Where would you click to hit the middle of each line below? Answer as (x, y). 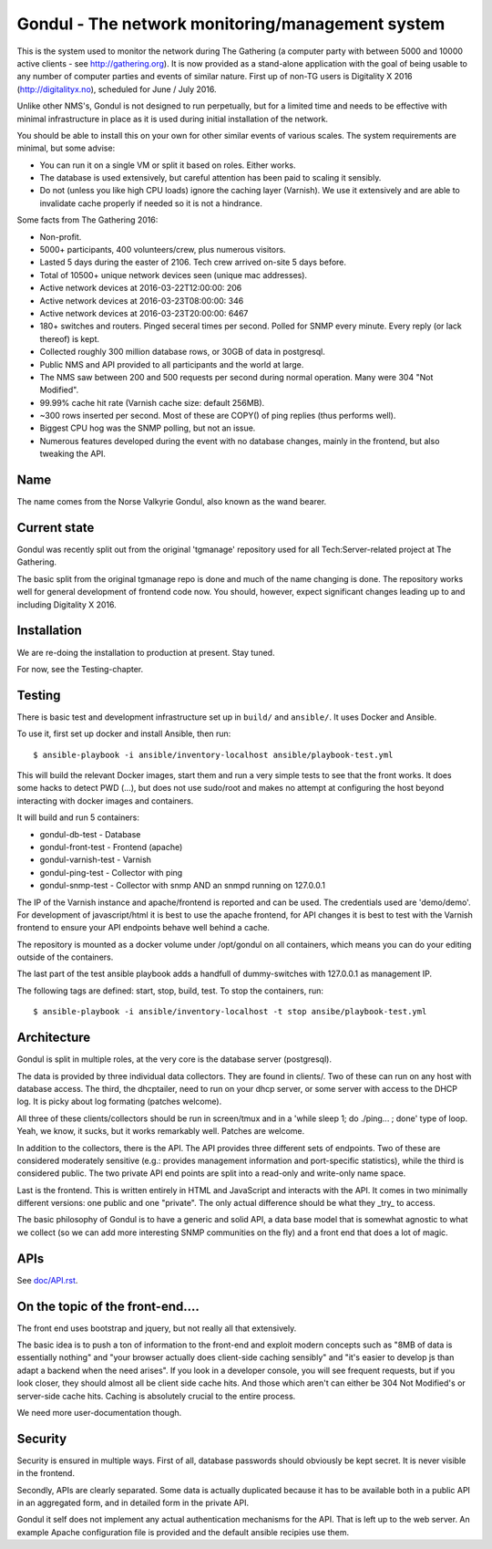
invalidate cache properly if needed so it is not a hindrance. (151, 203)
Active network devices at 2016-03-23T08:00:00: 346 (142, 300)
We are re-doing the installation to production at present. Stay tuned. (146, 652)
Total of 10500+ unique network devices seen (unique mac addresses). (174, 275)
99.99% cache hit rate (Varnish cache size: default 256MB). (152, 402)
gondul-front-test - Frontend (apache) (111, 847)
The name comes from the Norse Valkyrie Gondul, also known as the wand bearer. (172, 502)
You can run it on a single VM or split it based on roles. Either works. (168, 165)
